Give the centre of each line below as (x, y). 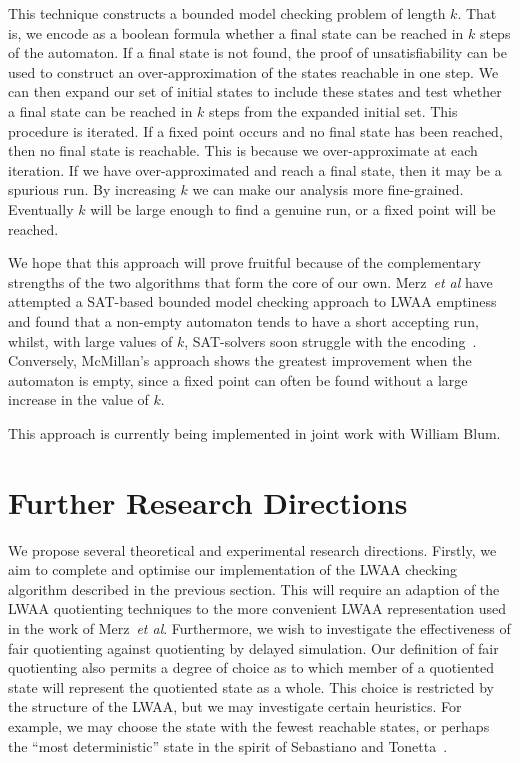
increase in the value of (78, 399)
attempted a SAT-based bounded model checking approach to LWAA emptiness (252, 301)
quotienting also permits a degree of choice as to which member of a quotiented (251, 667)
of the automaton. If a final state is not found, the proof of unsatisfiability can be (257, 52)
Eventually (41, 208)
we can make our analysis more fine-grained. (328, 189)
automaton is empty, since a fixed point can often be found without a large (238, 379)
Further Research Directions (208, 501)
